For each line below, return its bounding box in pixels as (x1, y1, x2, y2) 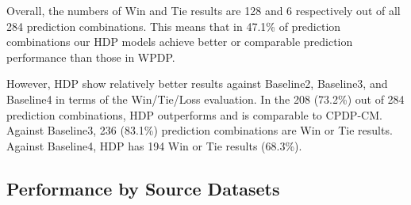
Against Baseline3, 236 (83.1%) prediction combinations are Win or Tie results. (6, 122, 393, 139)
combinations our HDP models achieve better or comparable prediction (6, 33, 353, 50)
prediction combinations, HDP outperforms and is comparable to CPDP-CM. (6, 106, 382, 123)
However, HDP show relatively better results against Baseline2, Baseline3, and (6, 75, 388, 92)
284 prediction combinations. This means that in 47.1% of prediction (6, 17, 341, 34)
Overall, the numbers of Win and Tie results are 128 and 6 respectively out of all (6, 2, 401, 18)
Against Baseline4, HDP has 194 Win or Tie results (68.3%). (6, 137, 302, 154)
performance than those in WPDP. (6, 48, 175, 65)
